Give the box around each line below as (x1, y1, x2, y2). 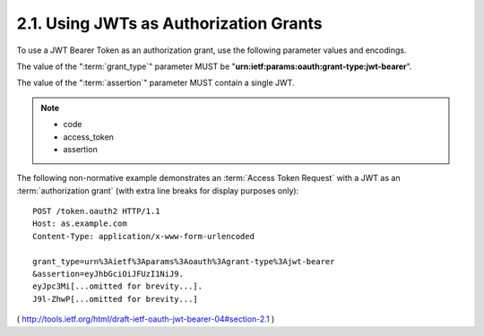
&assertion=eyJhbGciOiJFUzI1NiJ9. (32, 269, 184, 280)
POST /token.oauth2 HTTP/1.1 (32, 206, 160, 217)
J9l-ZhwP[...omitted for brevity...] (32, 294, 199, 304)
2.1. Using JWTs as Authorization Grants (16, 13, 323, 33)
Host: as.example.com (32, 219, 127, 228)
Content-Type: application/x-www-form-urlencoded (32, 231, 255, 241)
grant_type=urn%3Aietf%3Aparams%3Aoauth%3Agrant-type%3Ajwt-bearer (32, 256, 335, 266)
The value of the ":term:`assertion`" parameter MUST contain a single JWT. (16, 77, 295, 89)
